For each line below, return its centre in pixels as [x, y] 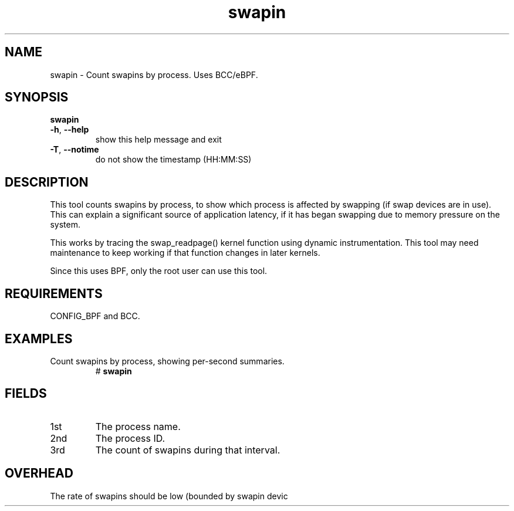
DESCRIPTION [47, 182]
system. [65, 225]
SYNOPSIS [37, 97]
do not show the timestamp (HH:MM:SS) [173, 160]
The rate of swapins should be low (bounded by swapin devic [169, 496]
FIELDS [26, 394]
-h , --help [70, 130]
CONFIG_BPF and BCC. [95, 316]
